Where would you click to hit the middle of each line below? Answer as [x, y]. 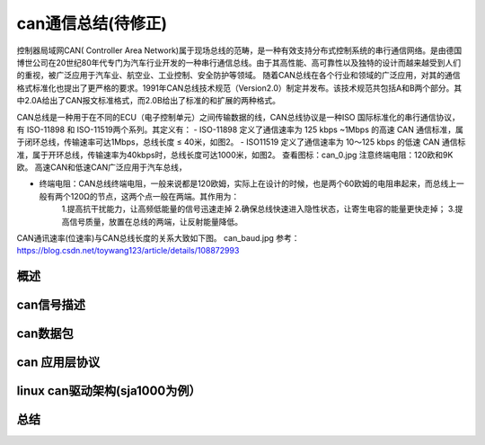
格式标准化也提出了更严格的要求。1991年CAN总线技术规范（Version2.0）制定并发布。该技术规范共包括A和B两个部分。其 [239, 88]
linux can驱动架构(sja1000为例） [109, 391]
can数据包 [45, 334]
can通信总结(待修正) [92, 23]
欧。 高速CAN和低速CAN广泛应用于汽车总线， [102, 167]
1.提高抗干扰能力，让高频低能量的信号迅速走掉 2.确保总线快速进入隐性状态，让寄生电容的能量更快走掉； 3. [258, 209]
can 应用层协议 [58, 363]
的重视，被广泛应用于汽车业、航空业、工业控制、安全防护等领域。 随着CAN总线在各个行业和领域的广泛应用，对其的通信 [239, 76]
